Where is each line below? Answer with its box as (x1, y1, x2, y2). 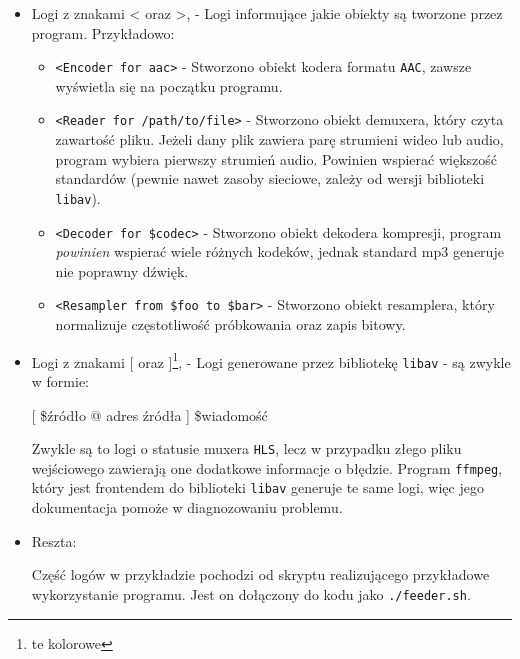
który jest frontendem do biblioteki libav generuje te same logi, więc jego (31, 477, 484, 498)
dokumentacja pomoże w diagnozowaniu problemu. (31, 497, 343, 518)
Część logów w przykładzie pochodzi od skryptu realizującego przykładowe (31, 564, 490, 585)
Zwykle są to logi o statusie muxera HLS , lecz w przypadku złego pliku (31, 438, 462, 459)
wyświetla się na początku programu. (55, 75, 283, 96)
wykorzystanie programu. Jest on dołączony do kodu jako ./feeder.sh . (31, 583, 471, 604)
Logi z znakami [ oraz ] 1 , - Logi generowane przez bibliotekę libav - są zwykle (31, 348, 511, 372)
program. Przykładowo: (31, 22, 175, 43)
